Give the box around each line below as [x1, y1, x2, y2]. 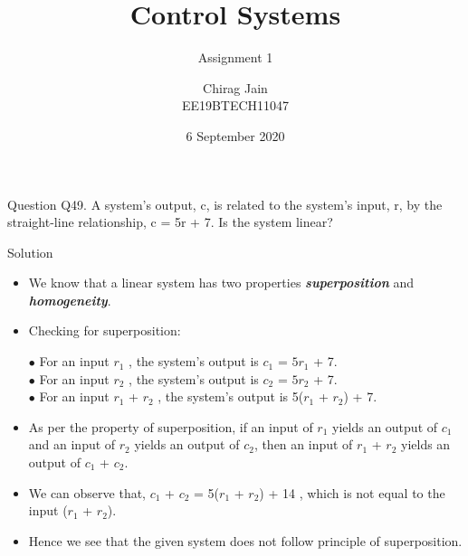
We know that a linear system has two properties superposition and [28, 273, 415, 292]
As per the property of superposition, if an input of [28, 417, 313, 436]
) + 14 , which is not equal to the [259, 483, 445, 502]
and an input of [28, 435, 116, 454]
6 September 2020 [186, 126, 285, 145]
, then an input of [253, 435, 353, 454]
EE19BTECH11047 [181, 96, 290, 115]
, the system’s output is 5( [158, 387, 304, 406]
